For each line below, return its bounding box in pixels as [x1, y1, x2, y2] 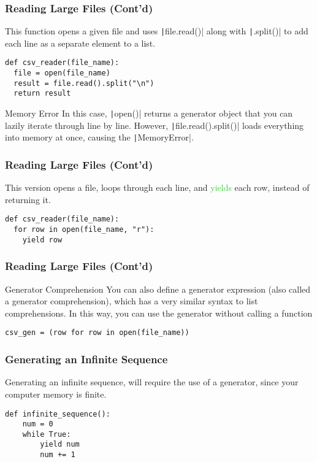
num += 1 [40, 450, 75, 460]
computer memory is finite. [5, 387, 107, 400]
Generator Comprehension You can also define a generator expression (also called [5, 282, 311, 295]
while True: [22, 429, 71, 439]
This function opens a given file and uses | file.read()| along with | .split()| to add [5, 25, 308, 37]
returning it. [5, 193, 51, 206]
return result [13, 89, 71, 98]
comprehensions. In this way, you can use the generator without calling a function [5, 306, 313, 319]
